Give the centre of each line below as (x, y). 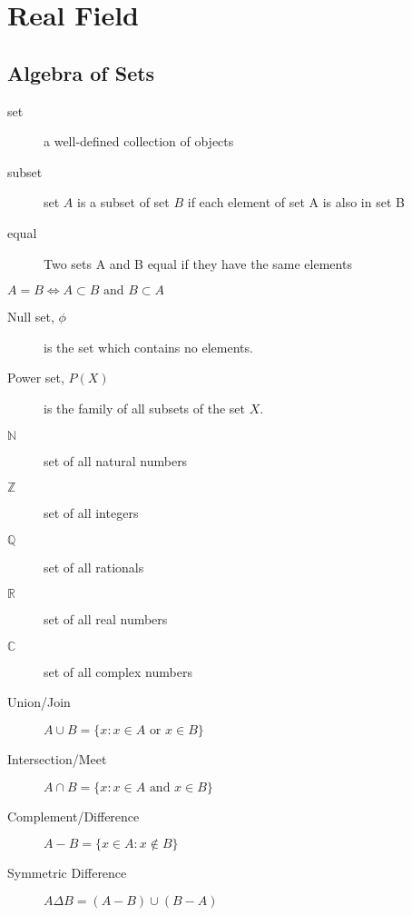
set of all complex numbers (118, 671)
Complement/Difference (74, 816)
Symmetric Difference (67, 873)
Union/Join (39, 702)
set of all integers (91, 513)
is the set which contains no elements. (148, 347)
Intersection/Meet (57, 759)
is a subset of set (123, 202)
